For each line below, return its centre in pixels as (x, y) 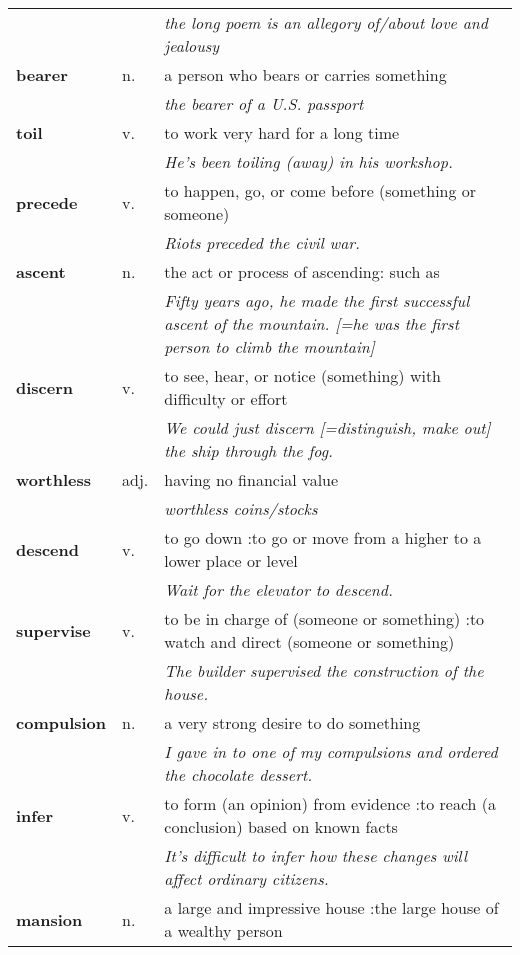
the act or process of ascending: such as (302, 271)
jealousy (192, 45)
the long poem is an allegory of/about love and (326, 22)
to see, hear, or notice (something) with (303, 375)
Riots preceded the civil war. (262, 242)
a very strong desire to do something (292, 722)
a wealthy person (223, 930)
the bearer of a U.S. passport (264, 103)
